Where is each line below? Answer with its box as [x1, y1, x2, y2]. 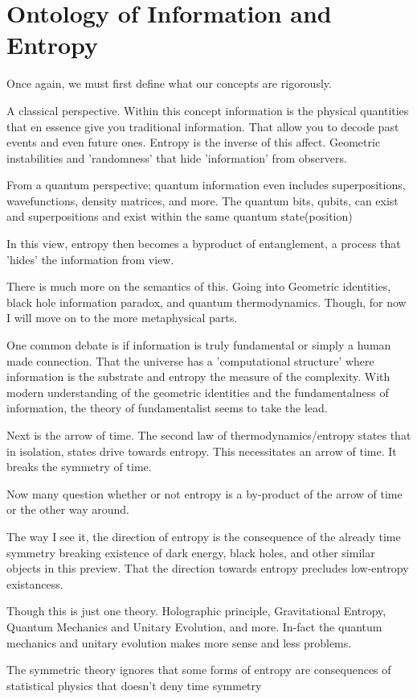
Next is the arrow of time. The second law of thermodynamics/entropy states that [6, 427, 411, 443]
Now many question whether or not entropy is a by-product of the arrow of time [6, 485, 403, 502]
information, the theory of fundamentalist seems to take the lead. [6, 399, 328, 416]
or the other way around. [6, 501, 129, 518]
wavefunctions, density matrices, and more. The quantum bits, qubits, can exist [6, 192, 399, 209]
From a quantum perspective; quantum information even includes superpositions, [6, 176, 406, 193]
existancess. [6, 575, 63, 592]
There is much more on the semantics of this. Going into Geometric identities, [6, 278, 391, 295]
